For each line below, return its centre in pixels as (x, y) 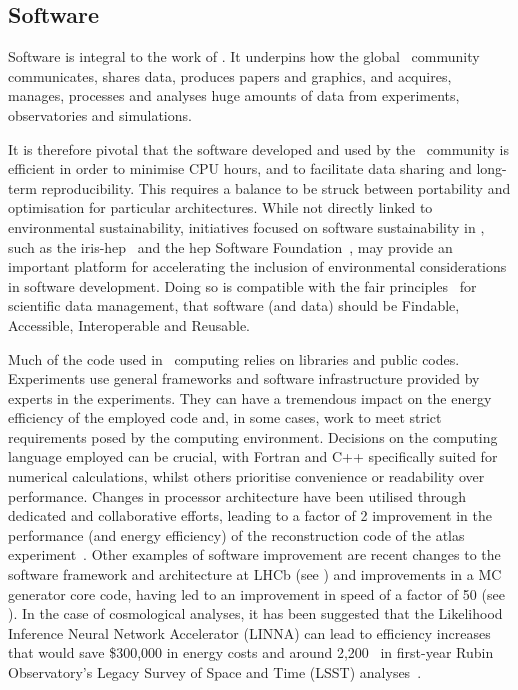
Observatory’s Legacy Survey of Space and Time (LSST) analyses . (215, 672)
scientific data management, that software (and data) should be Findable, (234, 305)
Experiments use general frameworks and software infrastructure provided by (244, 378)
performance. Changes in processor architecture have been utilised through (237, 495)
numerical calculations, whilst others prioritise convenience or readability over (246, 476)
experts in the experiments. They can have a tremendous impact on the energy (250, 397)
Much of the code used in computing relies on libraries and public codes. (234, 358)
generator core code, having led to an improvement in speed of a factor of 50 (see (256, 593)
